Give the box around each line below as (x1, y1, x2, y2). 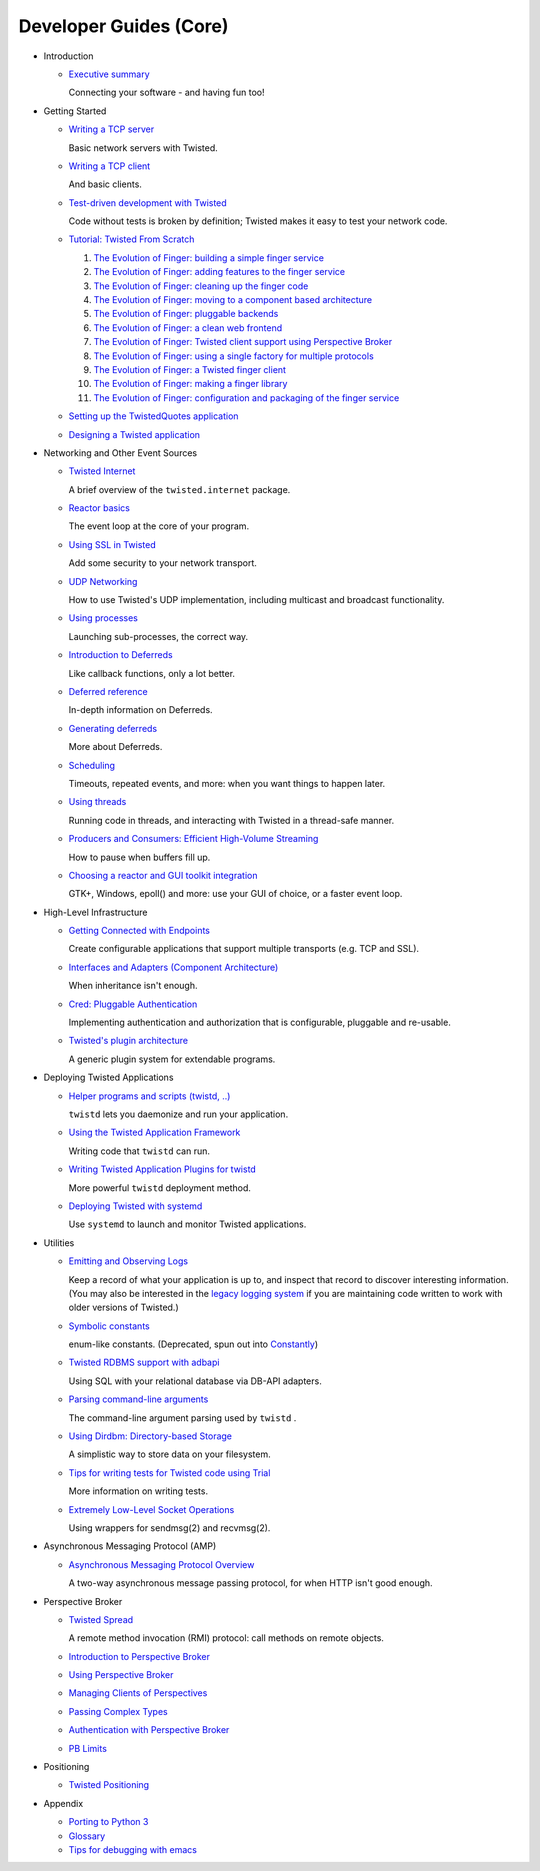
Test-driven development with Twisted (68, 196, 227, 209)
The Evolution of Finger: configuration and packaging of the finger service (93, 391, 400, 404)
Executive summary (68, 68, 150, 80)
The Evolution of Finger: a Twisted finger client (93, 363, 287, 375)
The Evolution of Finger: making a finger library (93, 378, 288, 390)
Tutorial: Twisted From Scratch (68, 233, 195, 245)
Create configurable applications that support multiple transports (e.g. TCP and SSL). (68, 943, 420, 955)
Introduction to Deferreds (68, 649, 174, 661)
